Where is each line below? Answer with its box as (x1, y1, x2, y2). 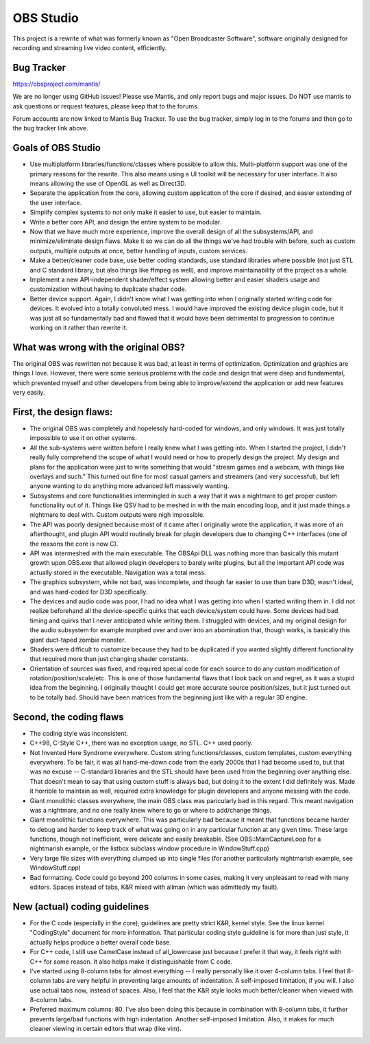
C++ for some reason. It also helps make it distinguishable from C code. (29, 958, 233, 966)
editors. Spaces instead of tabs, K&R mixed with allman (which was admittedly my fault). (29, 883, 279, 892)
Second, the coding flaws (12, 711, 124, 723)
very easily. (12, 388, 45, 397)
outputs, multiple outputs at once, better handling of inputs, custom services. (29, 246, 248, 255)
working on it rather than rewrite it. (29, 323, 128, 332)
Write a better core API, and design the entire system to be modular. (29, 218, 222, 226)
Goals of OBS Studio (12, 142, 101, 154)
